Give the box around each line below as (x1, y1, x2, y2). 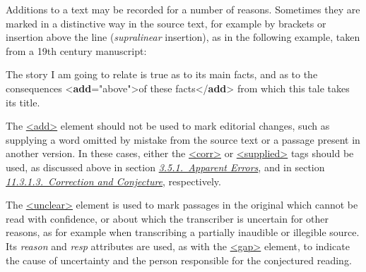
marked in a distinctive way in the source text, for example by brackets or (6, 16, 326, 30)
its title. (6, 94, 40, 109)
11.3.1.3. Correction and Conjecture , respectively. (6, 173, 221, 188)
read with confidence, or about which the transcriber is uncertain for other (6, 211, 329, 225)
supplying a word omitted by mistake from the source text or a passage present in (6, 132, 360, 147)
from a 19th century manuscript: (6, 43, 147, 58)
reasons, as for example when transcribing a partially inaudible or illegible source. (6, 225, 360, 240)
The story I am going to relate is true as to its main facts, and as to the (6, 67, 318, 82)
